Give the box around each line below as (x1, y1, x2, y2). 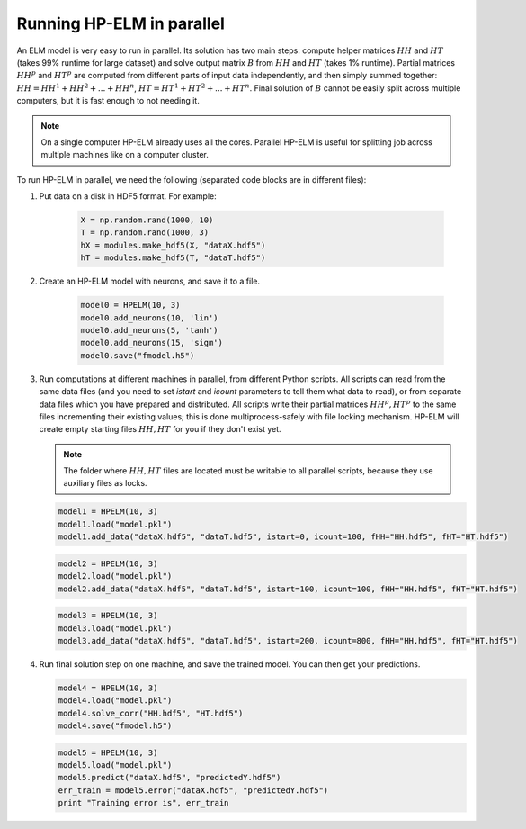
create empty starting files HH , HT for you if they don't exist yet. (39, 424, 282, 435)
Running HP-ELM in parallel (16, 14, 225, 33)
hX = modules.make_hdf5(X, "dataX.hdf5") (80, 239, 266, 250)
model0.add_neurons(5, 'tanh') (80, 325, 219, 335)
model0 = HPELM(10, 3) (80, 300, 181, 311)
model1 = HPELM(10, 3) (58, 507, 158, 517)
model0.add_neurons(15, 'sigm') (80, 338, 224, 348)
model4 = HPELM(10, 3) (58, 682, 158, 693)
